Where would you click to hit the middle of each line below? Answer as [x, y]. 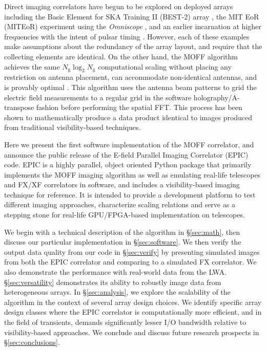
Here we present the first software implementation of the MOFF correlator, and [129, 144]
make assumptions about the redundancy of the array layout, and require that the [133, 46]
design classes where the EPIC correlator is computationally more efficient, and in [133, 312]
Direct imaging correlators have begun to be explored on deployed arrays [119, 6]
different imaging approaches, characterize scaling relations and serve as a [120, 204]
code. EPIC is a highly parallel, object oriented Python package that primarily [128, 164]
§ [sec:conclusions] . [32, 342]
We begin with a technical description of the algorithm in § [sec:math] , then [122, 232]
